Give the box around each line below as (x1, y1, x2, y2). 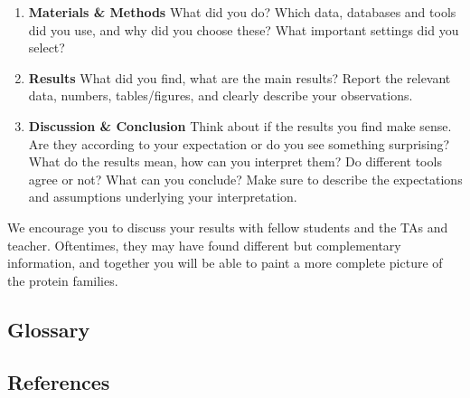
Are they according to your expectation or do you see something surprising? (28, 134, 450, 153)
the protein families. (7, 270, 118, 289)
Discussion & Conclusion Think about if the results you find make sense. (28, 116, 452, 135)
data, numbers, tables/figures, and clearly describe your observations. (28, 86, 413, 105)
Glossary (7, 315, 90, 343)
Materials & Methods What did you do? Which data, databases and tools (28, 3, 456, 21)
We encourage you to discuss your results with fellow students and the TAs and (7, 217, 448, 236)
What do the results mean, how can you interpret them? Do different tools (28, 152, 442, 171)
